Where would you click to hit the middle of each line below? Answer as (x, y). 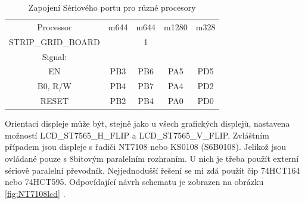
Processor (55, 26)
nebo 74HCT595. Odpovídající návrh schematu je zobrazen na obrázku (134, 182)
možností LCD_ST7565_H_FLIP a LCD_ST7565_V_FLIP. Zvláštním (137, 135)
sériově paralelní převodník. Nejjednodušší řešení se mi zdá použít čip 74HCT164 (152, 170)
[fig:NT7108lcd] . (35, 193)
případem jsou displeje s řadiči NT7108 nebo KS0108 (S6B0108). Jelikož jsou (146, 147)
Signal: (54, 56)
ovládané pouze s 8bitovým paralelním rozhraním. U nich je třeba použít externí (152, 158)
